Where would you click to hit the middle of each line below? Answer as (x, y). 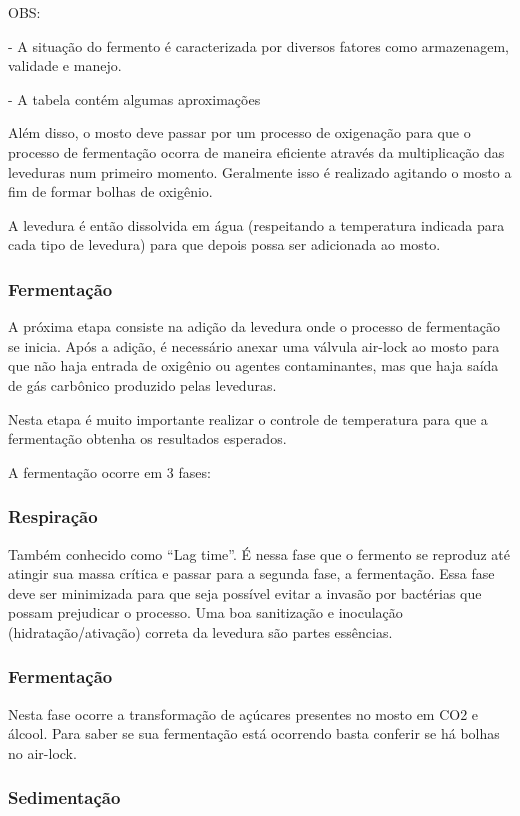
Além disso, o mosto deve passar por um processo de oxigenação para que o (239, 132)
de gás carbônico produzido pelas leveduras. (142, 384)
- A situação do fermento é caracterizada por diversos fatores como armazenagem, (259, 45)
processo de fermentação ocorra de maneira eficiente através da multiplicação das (256, 151)
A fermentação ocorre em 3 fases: (109, 471)
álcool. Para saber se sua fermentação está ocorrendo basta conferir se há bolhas (254, 733)
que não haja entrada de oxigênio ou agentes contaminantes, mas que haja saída (253, 365)
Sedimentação (64, 797)
